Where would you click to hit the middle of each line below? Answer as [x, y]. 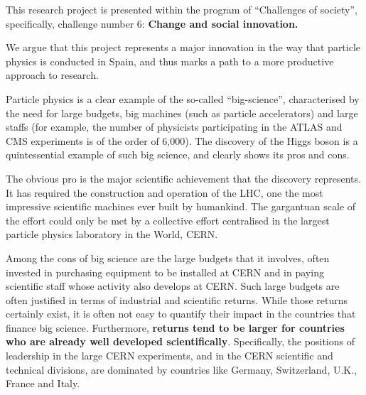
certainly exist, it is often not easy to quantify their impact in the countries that [181, 314]
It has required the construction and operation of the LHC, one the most [165, 192]
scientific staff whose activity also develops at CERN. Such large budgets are [173, 286]
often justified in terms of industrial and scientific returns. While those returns [177, 299]
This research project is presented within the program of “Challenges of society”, [182, 9]
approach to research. [52, 75]
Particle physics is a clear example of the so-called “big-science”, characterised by [183, 98]
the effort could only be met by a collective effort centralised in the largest [168, 220]
